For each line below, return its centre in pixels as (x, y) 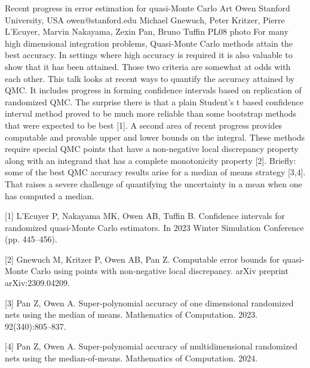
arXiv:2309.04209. (37, 283)
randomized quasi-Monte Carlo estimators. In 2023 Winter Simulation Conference (154, 227)
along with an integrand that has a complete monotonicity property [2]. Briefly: (151, 160)
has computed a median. (50, 195)
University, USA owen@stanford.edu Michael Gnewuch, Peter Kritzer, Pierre (145, 19)
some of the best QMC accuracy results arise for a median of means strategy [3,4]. (155, 172)
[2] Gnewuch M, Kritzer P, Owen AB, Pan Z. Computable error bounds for (142, 259)
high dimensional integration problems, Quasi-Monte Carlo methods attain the (149, 43)
